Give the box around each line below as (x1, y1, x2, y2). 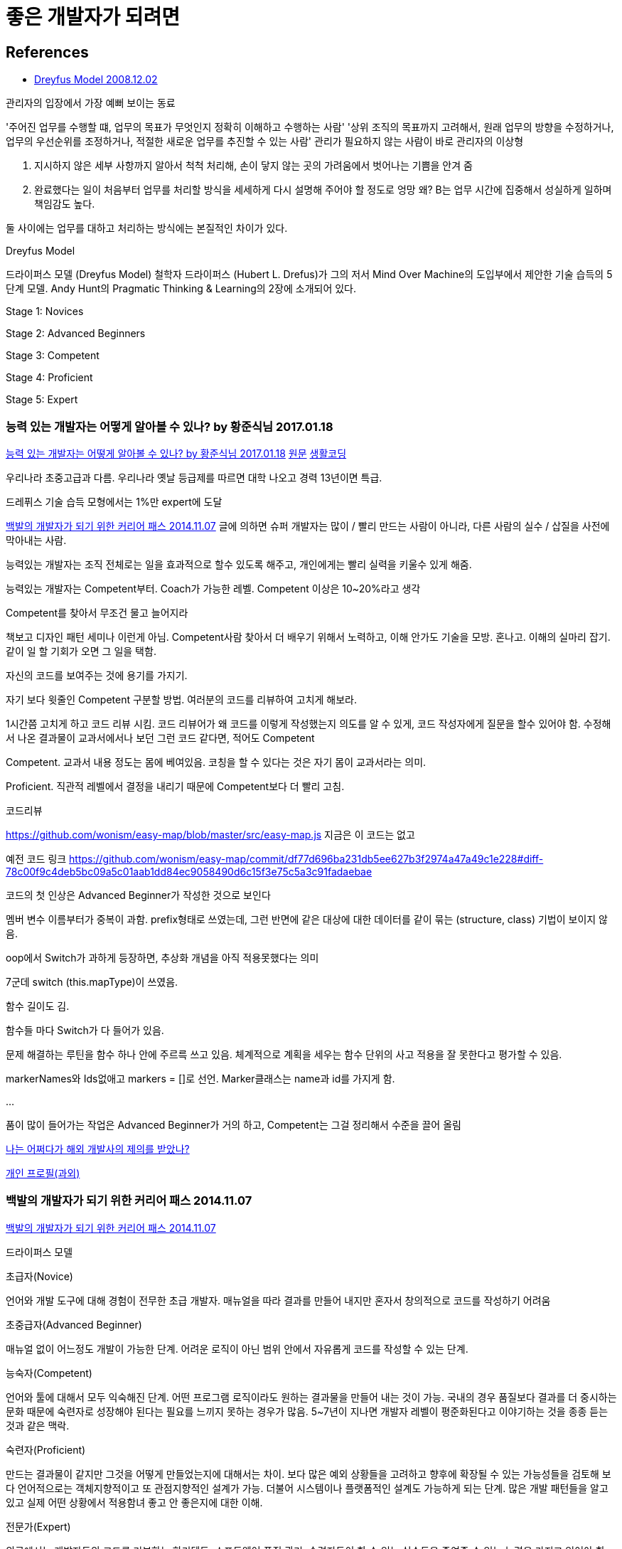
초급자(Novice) (6, 1269, 73, 1282)
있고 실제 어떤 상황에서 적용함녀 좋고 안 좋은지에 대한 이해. (6, 1496, 263, 1508)
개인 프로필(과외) (6, 1166, 80, 1179)
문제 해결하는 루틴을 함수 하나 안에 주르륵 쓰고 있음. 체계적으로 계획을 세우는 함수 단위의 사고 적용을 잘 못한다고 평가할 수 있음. (6, 1048, 562, 1060)
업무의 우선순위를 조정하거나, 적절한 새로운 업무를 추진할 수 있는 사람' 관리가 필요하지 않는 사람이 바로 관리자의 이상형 (6, 135, 524, 148)
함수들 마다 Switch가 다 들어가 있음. (6, 1023, 164, 1036)
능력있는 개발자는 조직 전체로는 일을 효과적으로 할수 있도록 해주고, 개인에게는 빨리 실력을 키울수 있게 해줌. (6, 558, 472, 570)
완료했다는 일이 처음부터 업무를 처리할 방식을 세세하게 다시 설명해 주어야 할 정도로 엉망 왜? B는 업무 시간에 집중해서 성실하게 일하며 (34, 183, 612, 196)
